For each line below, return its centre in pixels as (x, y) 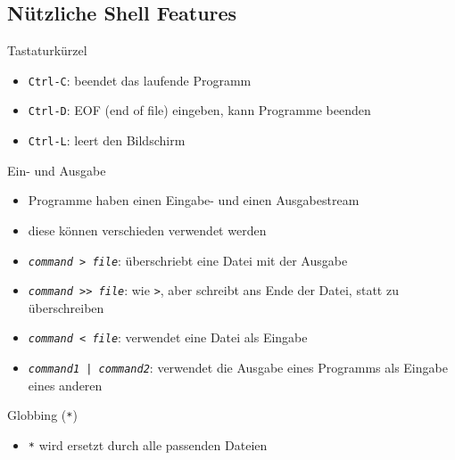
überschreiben (66, 307)
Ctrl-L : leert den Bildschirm (107, 140)
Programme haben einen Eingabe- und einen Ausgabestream (194, 200)
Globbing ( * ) (42, 415)
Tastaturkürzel (47, 50)
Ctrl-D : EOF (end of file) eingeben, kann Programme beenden (199, 110)
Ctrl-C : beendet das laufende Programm (140, 80)
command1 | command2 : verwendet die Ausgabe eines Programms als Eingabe (238, 368)
